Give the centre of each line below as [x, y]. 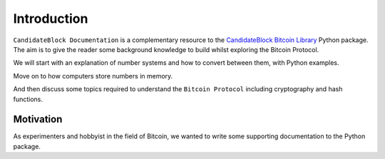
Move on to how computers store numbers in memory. [93, 76]
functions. [28, 99]
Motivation [38, 119]
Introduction [51, 19]
